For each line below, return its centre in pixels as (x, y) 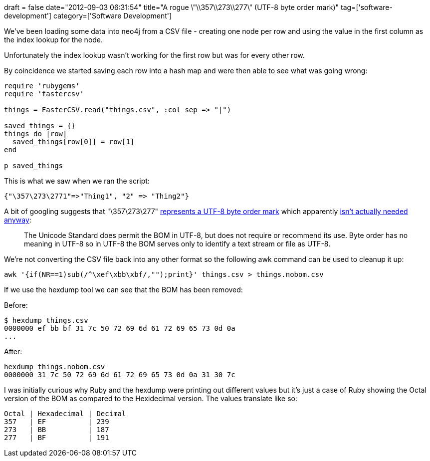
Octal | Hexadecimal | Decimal (65, 414)
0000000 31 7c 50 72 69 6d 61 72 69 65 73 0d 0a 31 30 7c (120, 375)
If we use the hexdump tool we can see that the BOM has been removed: (123, 290)
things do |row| (36, 134)
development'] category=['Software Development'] (88, 16)
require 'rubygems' (42, 86)
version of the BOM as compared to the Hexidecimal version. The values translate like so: (151, 398)
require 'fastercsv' (44, 94)
